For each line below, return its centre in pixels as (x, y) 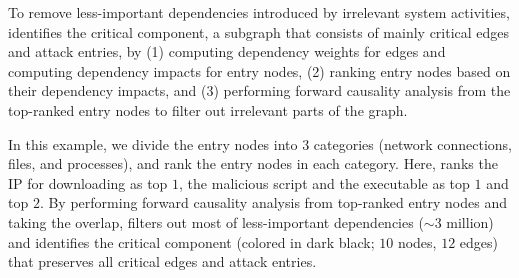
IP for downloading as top (88, 182)
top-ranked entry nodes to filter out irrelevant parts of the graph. (208, 109)
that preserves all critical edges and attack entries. (162, 261)
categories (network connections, (413, 143)
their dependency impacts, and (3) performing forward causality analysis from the (259, 90)
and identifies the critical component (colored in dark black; (191, 241)
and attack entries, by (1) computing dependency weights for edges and (227, 51)
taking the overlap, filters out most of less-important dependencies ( (216, 221)
